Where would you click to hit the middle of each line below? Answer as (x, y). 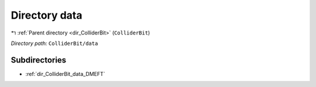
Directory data (47, 15)
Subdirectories (39, 60)
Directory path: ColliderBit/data (54, 43)
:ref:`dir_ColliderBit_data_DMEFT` (65, 74)
